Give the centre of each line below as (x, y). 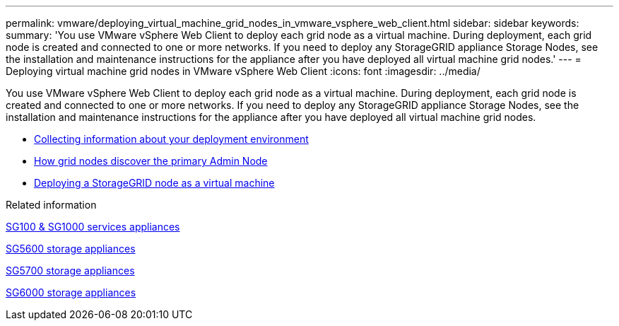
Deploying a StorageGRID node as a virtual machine (154, 183)
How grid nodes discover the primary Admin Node (151, 161)
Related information (51, 205)
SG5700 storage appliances (70, 270)
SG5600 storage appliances (71, 249)
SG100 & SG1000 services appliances (93, 227)
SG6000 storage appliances (71, 292)
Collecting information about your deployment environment (171, 139)
